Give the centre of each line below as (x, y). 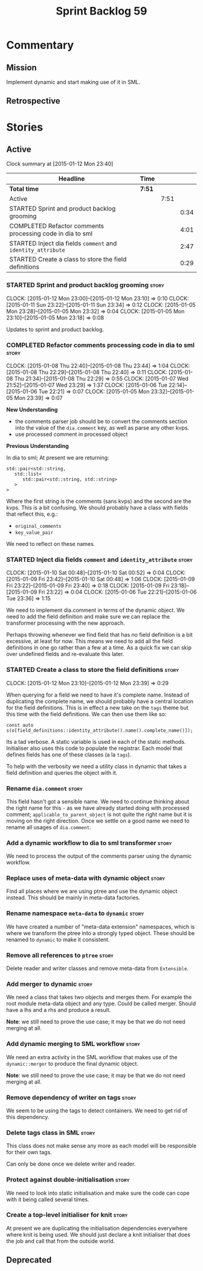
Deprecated (29, 1260)
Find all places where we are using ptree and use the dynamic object (92, 892)
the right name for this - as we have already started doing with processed (98, 808)
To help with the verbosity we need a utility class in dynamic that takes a (97, 766)
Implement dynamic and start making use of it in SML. (73, 82)
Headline (72, 179)
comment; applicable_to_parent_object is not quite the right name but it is (99, 814)
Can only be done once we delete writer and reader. (71, 1164)
